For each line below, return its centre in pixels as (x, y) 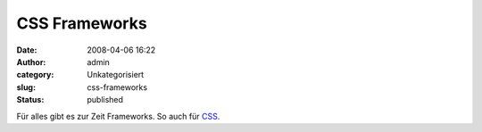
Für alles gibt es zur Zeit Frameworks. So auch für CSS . (118, 116)
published (105, 100)
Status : (30, 100)
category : (35, 75)
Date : (27, 50)
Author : (31, 62)
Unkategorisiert (116, 75)
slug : (26, 87)
